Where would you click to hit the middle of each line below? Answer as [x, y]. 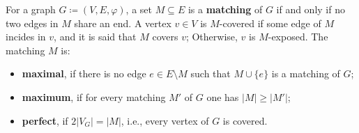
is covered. [245, 120]
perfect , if [45, 120]
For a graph [31, 9]
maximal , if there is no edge [84, 73]
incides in [26, 37]
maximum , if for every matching [94, 96]
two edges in [32, 23]
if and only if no [311, 9]
